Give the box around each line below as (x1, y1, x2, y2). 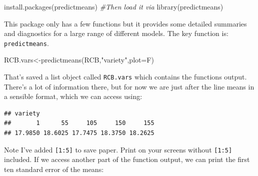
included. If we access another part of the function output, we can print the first (4, 154, 250, 164)
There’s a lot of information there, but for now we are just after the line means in (4, 81, 254, 91)
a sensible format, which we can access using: (4, 91, 142, 101)
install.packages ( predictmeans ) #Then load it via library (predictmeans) (4, 1, 223, 11)
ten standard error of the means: (4, 163, 104, 174)
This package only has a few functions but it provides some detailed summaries (4, 18, 247, 28)
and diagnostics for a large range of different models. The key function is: (4, 28, 228, 38)
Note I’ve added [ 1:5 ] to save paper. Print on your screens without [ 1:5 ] (4, 144, 232, 154)
